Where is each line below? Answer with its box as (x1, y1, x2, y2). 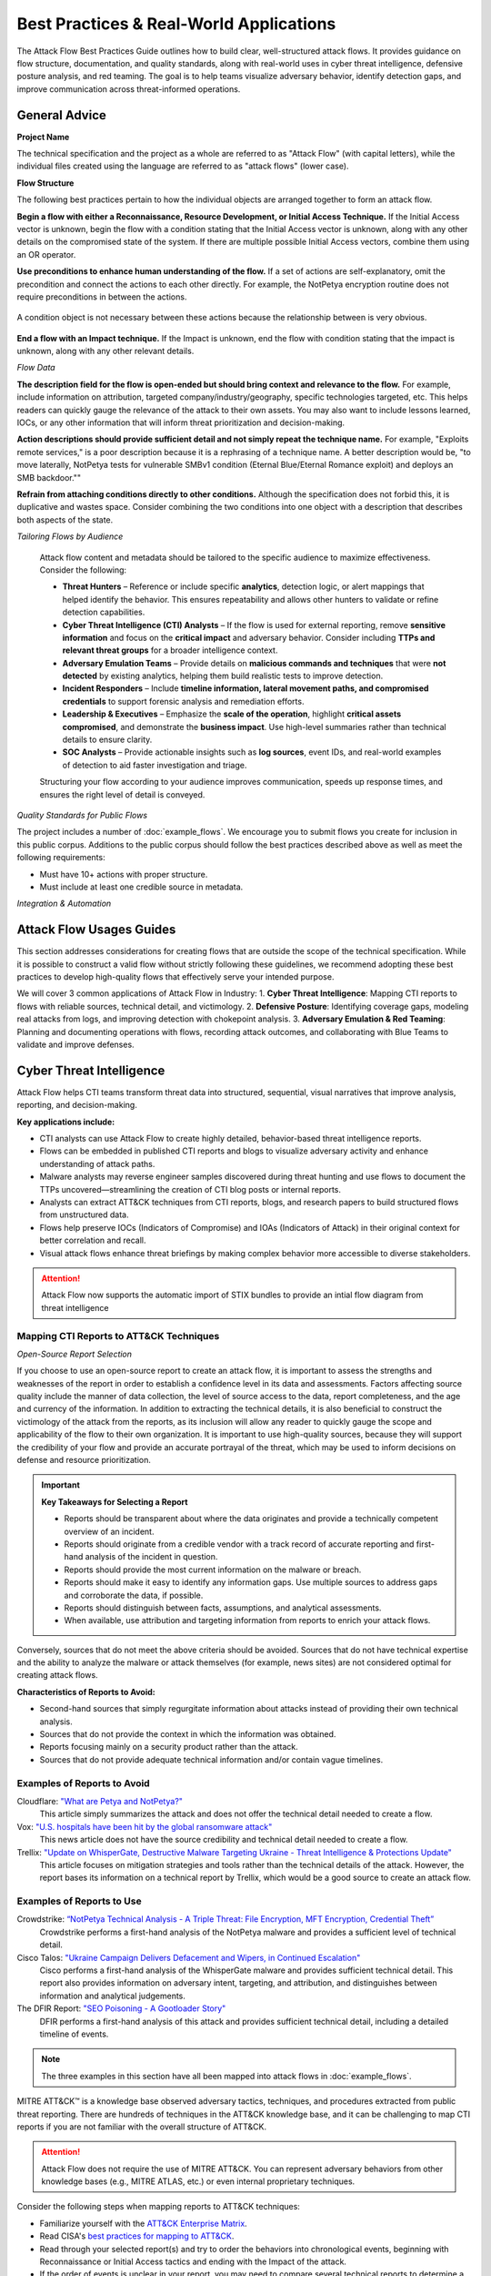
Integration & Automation (16, 898, 112, 909)
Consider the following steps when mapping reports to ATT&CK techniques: (16, 2201, 300, 2212)
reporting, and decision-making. (16, 1100, 138, 1111)
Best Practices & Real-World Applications (16, 14, 336, 34)
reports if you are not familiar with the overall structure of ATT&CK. (16, 2121, 267, 2132)
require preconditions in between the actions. (16, 291, 187, 302)
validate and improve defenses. (16, 1039, 135, 1050)
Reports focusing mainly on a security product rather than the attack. (39, 1742, 299, 1753)
